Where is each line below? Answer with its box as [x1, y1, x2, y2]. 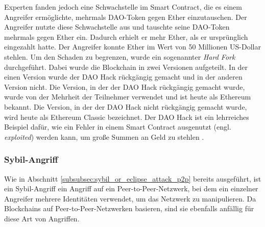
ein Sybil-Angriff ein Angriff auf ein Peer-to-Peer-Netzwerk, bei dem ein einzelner [4, 183, 258, 194]
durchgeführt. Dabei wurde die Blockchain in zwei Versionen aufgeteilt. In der [4, 61, 248, 72]
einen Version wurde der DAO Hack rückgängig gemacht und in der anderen [4, 71, 243, 82]
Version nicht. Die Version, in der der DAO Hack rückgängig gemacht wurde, [4, 81, 245, 92]
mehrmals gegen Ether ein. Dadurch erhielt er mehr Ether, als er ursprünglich [4, 31, 248, 42]
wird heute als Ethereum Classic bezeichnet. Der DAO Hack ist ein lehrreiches [4, 111, 249, 122]
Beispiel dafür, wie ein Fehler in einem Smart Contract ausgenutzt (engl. [4, 121, 231, 132]
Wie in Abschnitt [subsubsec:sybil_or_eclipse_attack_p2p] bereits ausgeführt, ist [4, 173, 261, 184]
